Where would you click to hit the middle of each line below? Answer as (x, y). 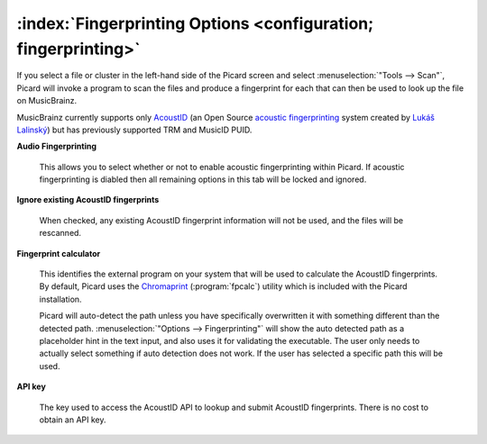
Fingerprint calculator (59, 253)
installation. (60, 299)
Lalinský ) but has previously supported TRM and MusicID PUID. (134, 130)
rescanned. (60, 233)
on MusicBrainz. (47, 101)
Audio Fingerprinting (56, 146)
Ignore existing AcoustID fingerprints (88, 200)
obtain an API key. (73, 420)
